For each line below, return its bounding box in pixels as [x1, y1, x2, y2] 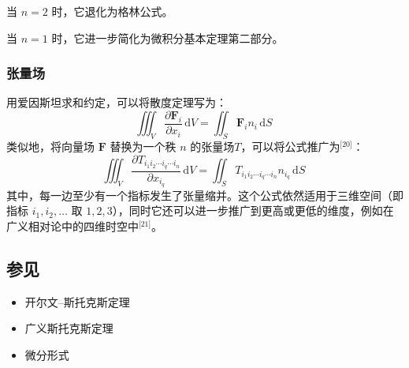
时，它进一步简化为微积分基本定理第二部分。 [51, 29, 284, 46]
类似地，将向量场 [6, 138, 95, 155]
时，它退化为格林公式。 [51, 3, 173, 19]
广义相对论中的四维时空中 [6, 217, 139, 234]
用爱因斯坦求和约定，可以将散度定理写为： [6, 94, 227, 111]
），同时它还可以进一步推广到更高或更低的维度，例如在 [112, 202, 394, 219]
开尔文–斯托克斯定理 [24, 293, 130, 310]
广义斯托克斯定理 [24, 320, 113, 336]
